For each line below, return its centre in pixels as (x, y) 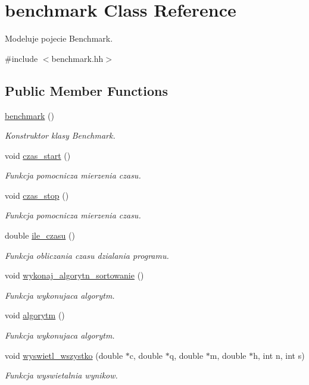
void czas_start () (38, 155)
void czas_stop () (37, 195)
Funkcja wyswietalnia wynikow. (61, 375)
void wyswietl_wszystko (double (64, 355)
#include (21, 58)
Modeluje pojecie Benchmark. (59, 38)
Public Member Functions (86, 90)
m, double (228, 355)
